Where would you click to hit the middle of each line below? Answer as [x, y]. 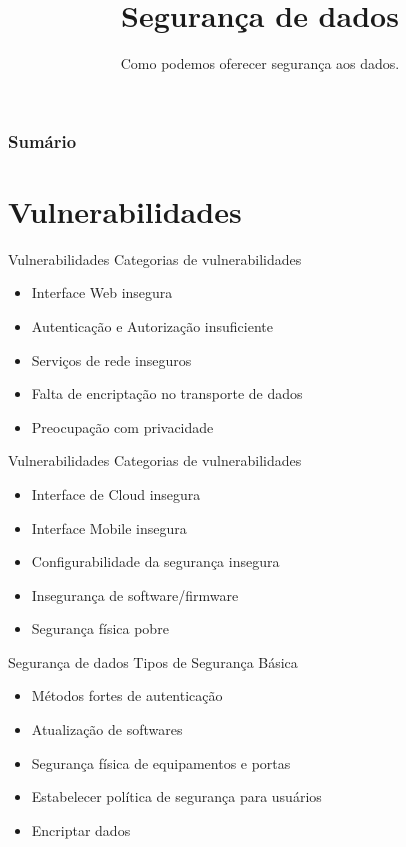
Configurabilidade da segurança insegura [155, 561]
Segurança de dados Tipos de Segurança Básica [153, 661]
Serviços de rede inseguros [111, 359]
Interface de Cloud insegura [116, 493]
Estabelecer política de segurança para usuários [176, 796]
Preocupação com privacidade [122, 426]
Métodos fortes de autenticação [127, 695]
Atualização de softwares [107, 729]
